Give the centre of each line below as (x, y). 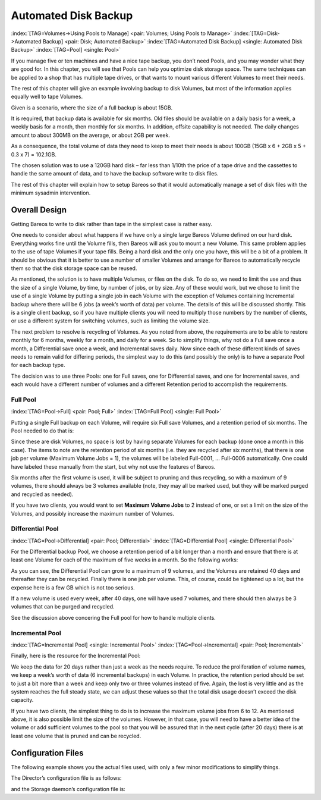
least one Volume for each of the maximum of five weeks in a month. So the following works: (125, 560)
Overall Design (39, 210)
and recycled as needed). (42, 494)
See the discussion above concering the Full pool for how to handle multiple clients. (114, 617)
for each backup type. (38, 365)
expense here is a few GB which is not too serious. (73, 587)
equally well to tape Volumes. (47, 97)
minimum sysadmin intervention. (51, 193)
